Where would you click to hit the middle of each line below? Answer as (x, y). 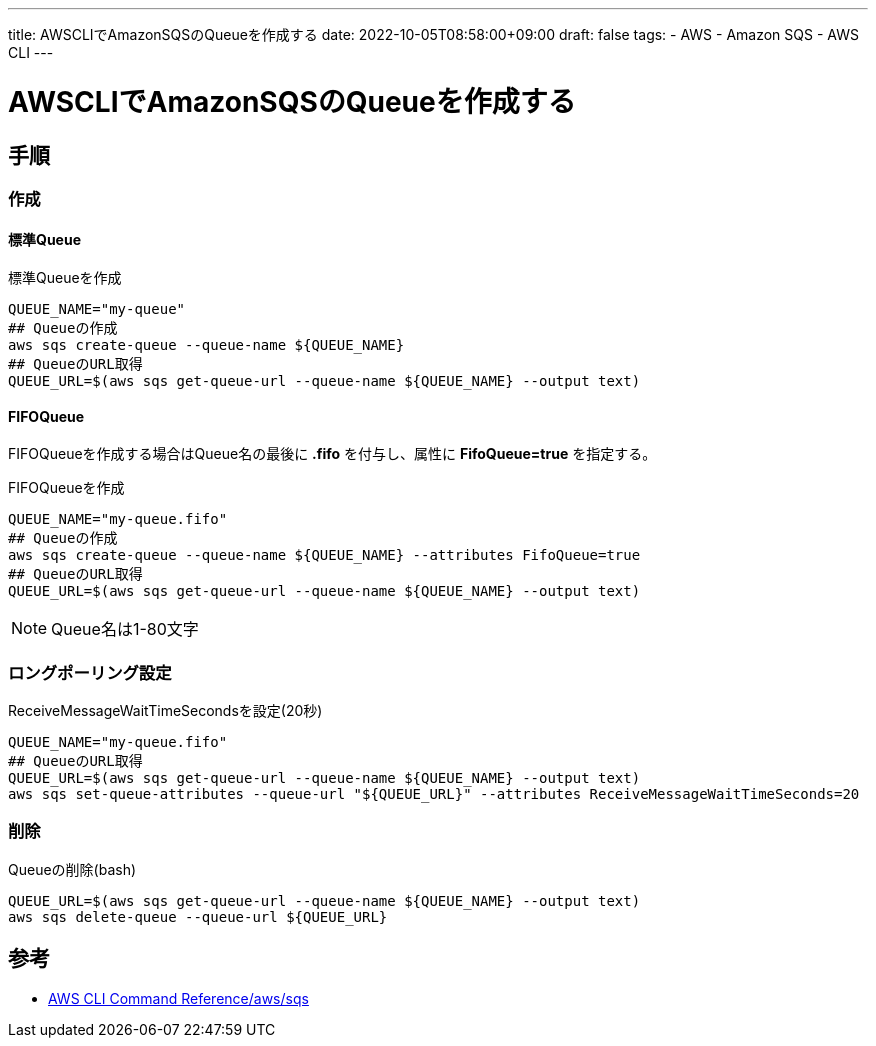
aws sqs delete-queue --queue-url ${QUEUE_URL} (198, 916)
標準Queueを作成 (65, 278)
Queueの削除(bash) (72, 869)
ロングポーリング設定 (90, 672)
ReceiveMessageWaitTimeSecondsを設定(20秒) (165, 711)
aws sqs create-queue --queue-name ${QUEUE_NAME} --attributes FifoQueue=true (324, 555)
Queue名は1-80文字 (125, 629)
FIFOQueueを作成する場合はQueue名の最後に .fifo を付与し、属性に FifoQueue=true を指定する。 (332, 454)
